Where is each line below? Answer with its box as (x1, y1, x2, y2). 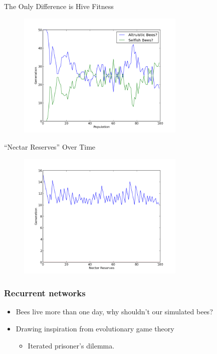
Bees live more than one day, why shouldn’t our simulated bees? (16, 306, 213, 317)
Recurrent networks (4, 287, 86, 299)
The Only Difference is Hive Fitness (4, 1, 114, 11)
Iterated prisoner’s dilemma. (28, 340, 115, 350)
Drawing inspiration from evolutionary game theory (16, 323, 174, 333)
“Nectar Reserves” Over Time (4, 142, 96, 152)
